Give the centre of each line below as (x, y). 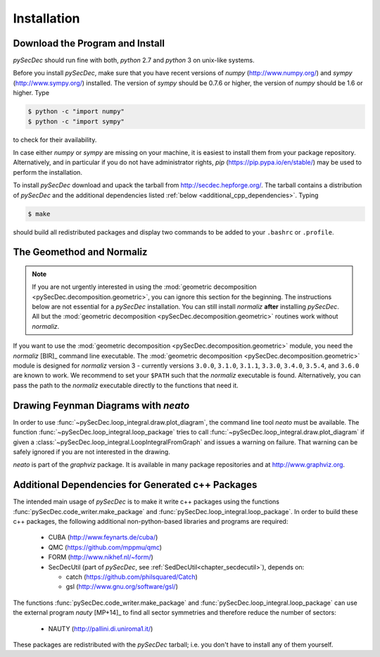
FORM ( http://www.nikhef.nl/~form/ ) (101, 557)
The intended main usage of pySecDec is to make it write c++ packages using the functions (146, 502)
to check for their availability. (55, 139)
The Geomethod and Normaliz (80, 252)
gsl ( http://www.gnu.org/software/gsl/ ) (122, 587)
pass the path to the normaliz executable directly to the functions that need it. (126, 385)
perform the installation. (47, 172)
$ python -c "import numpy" (76, 112)
